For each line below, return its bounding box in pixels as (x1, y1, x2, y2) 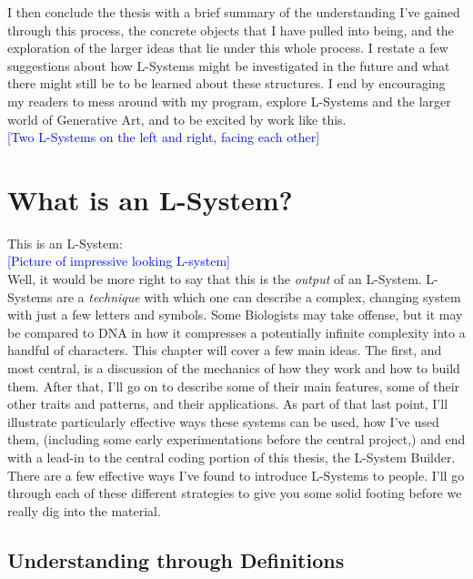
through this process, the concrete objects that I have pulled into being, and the (7, 20, 454, 39)
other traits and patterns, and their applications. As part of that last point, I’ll (7, 394, 448, 413)
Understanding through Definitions (7, 545, 345, 574)
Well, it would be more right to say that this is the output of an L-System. (7, 269, 422, 289)
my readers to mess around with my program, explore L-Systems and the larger (7, 91, 451, 110)
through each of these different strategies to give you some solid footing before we (7, 483, 462, 503)
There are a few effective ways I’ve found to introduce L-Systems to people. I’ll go (7, 465, 465, 484)
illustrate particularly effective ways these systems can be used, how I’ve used (7, 411, 439, 431)
